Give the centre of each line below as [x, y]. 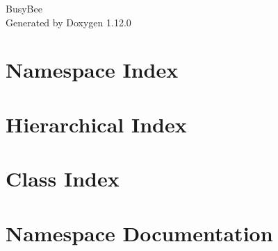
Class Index [63, 179]
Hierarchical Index [96, 124]
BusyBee [24, 8]
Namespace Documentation [139, 233]
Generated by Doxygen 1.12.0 [68, 22]
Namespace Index [92, 70]
